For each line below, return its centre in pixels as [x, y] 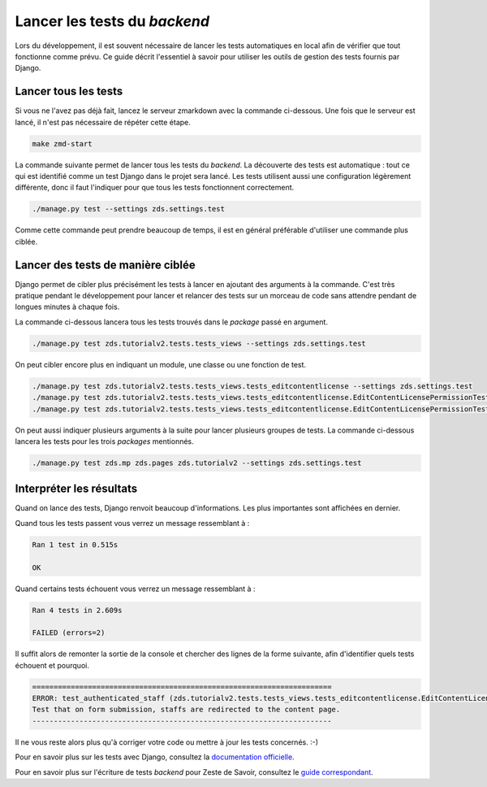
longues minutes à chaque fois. [67, 307]
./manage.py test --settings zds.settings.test [128, 209]
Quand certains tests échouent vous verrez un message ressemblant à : [135, 589]
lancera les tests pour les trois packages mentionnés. [104, 441]
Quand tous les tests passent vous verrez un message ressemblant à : [132, 523]
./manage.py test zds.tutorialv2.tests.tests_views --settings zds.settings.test [199, 343]
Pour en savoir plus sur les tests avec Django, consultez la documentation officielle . [155, 757]
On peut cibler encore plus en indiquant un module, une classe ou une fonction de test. [161, 364]
